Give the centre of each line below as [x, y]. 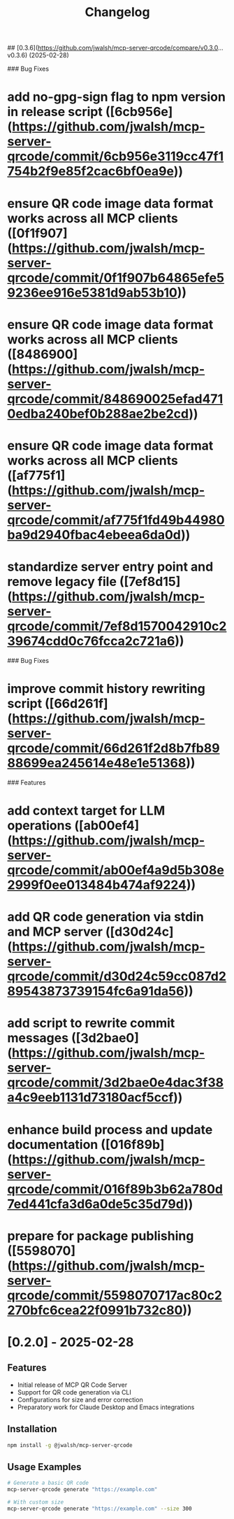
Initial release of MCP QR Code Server [72, 1385]
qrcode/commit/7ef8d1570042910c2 [117, 626]
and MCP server [55, 932]
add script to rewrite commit [91, 1024]
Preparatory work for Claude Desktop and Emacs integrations [106, 1407]
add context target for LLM [86, 811]
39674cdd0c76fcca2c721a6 [91, 641]
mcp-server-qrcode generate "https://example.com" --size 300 [100, 1509]
